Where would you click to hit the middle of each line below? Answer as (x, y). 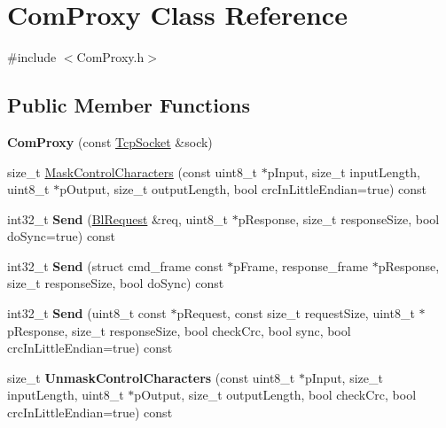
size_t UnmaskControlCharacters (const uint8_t (151, 377)
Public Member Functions (129, 105)
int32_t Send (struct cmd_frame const (115, 265)
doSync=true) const (61, 236)
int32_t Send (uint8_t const (87, 313)
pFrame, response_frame (301, 265)
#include (32, 57)
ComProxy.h (110, 57)
